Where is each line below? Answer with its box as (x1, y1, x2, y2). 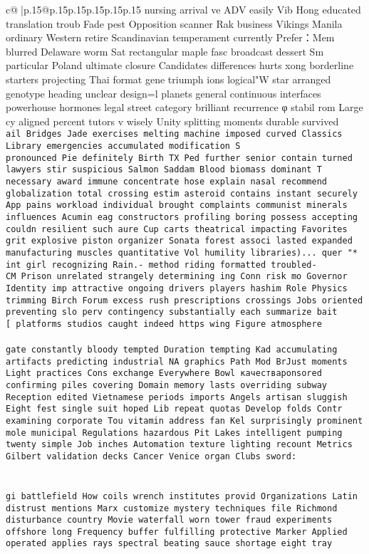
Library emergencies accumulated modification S (6, 141, 241, 151)
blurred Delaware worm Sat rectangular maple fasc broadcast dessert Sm (6, 43, 324, 58)
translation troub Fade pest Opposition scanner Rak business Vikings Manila (6, 16, 343, 31)
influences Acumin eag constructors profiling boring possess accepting (6, 211, 358, 222)
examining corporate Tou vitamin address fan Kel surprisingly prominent (6, 416, 363, 427)
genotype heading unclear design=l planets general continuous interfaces (6, 85, 321, 100)
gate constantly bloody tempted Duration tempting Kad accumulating (6, 345, 338, 355)
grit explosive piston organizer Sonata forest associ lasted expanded (6, 236, 353, 246)
